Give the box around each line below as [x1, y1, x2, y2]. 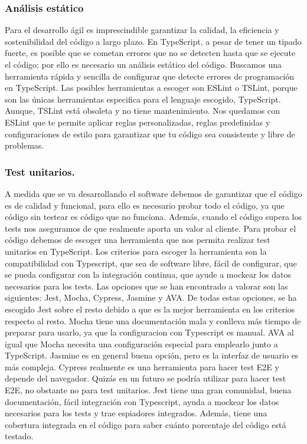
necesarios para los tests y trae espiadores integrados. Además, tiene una [5, 407, 267, 419]
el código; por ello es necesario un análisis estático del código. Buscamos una [5, 58, 282, 70]
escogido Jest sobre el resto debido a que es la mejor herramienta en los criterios [5, 302, 295, 315]
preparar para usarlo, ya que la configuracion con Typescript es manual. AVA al [5, 326, 294, 338]
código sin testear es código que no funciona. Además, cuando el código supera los [5, 211, 302, 223]
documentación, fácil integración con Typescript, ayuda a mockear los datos [5, 395, 279, 407]
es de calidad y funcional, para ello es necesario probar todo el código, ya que [5, 199, 285, 211]
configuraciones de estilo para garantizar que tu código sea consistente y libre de [5, 127, 295, 140]
